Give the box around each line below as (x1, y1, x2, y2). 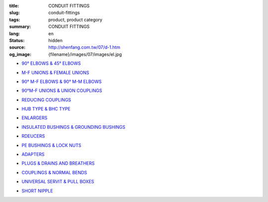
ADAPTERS (21, 151, 45, 157)
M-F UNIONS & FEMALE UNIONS (21, 69, 89, 75)
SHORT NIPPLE (21, 188, 53, 194)
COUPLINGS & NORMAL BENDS (21, 169, 87, 175)
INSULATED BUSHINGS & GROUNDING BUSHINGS (21, 124, 126, 130)
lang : (9, 30, 20, 37)
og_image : (9, 51, 32, 57)
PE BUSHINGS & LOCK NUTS (21, 142, 81, 148)
